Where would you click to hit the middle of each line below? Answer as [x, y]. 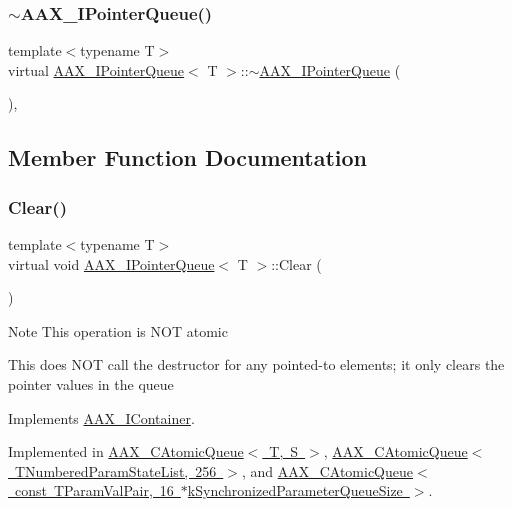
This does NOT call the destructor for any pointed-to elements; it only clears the [256, 364]
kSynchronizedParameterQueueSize [295, 490]
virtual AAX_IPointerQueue [96, 69]
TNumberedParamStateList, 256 [115, 470]
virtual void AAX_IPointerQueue [111, 263]
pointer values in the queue [91, 383]
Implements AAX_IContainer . [101, 417]
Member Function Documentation [188, 157]
